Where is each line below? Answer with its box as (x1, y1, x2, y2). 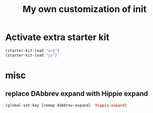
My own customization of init (22, 3, 147, 15)
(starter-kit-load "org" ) (5, 48, 59, 53)
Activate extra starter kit (5, 31, 110, 43)
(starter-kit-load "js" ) (5, 52, 57, 58)
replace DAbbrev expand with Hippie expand (5, 89, 148, 98)
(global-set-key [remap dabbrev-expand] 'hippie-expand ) (5, 102, 127, 108)
